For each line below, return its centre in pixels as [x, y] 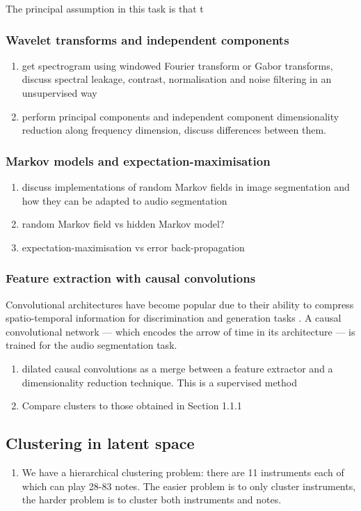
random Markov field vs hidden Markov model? [123, 224]
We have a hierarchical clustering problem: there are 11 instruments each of [183, 472]
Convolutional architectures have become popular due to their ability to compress [180, 304]
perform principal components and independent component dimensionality [180, 116]
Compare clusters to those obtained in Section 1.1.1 [132, 406]
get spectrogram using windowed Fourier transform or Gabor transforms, [177, 65]
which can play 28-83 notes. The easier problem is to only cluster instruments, [189, 486]
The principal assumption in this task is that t [105, 8]
